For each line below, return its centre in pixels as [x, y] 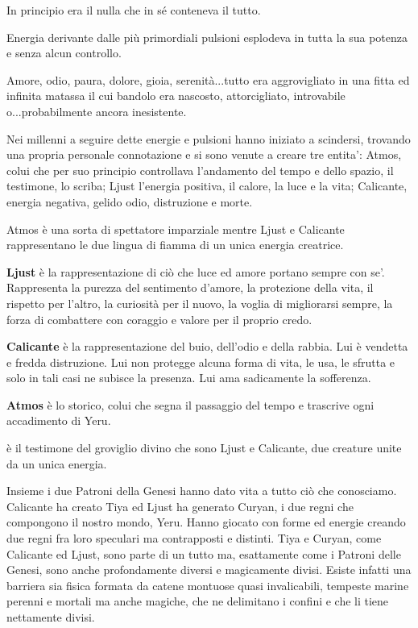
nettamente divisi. [51, 617]
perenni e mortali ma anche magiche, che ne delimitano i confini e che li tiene [198, 601]
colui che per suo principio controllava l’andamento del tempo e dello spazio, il [200, 170]
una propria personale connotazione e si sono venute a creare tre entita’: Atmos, [204, 154]
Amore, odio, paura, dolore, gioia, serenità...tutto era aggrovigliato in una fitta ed [208, 79]
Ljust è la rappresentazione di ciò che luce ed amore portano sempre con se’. [196, 271]
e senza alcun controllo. [64, 53]
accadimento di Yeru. [59, 420]
